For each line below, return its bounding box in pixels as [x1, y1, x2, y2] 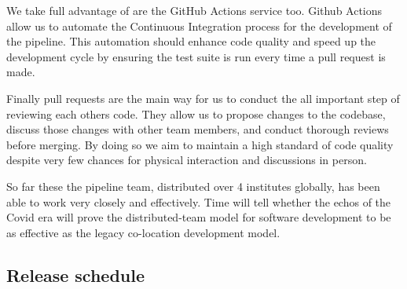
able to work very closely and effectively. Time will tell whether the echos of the [6, 193, 391, 210]
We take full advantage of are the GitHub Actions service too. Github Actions [6, 2, 383, 18]
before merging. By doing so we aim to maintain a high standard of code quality [6, 136, 394, 152]
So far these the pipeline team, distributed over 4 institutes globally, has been [6, 177, 380, 194]
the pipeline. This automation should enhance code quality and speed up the [6, 33, 376, 49]
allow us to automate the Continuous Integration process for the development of [6, 17, 392, 34]
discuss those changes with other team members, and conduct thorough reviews [6, 121, 389, 137]
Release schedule [6, 262, 145, 287]
